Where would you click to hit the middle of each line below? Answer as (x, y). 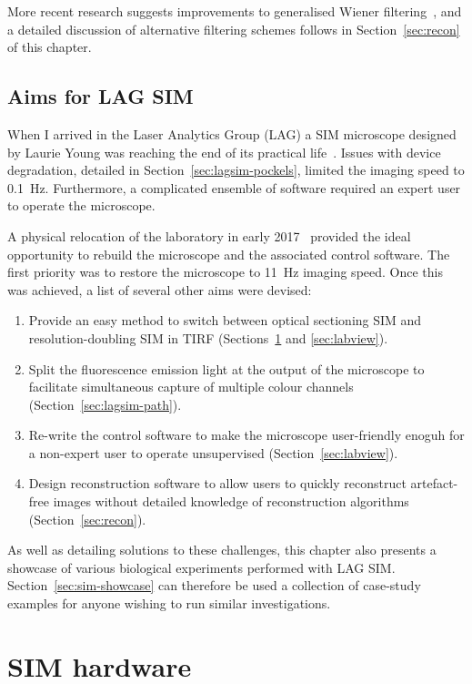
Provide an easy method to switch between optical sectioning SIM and (225, 320)
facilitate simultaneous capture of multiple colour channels (191, 387)
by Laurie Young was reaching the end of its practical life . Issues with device (224, 152)
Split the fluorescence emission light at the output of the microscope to (226, 368)
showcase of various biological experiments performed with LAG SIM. (201, 567)
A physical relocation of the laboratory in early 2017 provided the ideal (209, 235)
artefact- (434, 483)
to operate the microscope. (81, 205)
